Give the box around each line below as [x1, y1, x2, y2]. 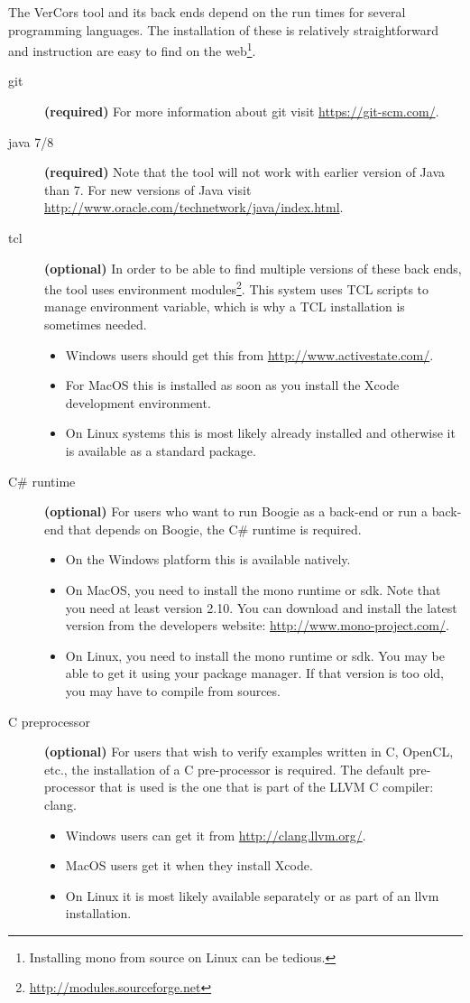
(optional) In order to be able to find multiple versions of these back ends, [44, 258, 462, 277]
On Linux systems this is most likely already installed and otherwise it [65, 423, 456, 442]
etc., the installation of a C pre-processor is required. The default [44, 759, 405, 778]
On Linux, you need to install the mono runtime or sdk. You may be [65, 645, 445, 664]
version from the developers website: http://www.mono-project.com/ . [65, 616, 449, 635]
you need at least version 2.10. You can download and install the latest [65, 598, 457, 617]
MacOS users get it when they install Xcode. [65, 856, 313, 875]
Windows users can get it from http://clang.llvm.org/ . [65, 825, 366, 844]
